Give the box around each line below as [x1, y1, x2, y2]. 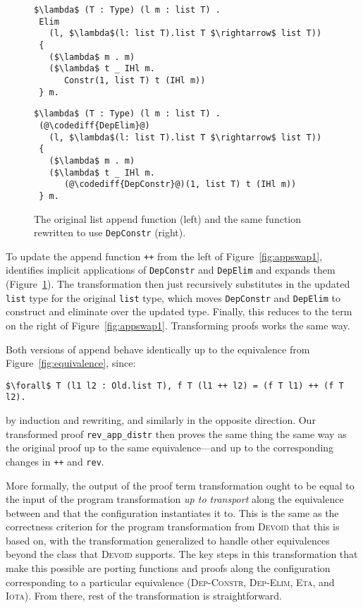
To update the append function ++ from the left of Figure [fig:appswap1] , [6, 248, 323, 263]
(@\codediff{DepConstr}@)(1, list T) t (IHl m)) [63, 179, 297, 190]
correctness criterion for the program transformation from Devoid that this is [6, 519, 340, 534]
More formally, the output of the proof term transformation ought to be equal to [6, 478, 355, 492]
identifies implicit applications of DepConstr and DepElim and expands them [6, 262, 336, 277]
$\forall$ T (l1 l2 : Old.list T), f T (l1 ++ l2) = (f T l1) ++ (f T [6, 380, 344, 391]
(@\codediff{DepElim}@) [39, 120, 150, 130]
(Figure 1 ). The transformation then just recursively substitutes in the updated [6, 276, 350, 291]
